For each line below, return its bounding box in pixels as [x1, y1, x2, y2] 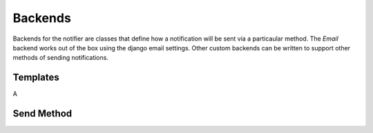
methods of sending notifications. [12, 54, 108, 62]
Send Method [12, 108, 73, 120]
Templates [12, 72, 59, 83]
